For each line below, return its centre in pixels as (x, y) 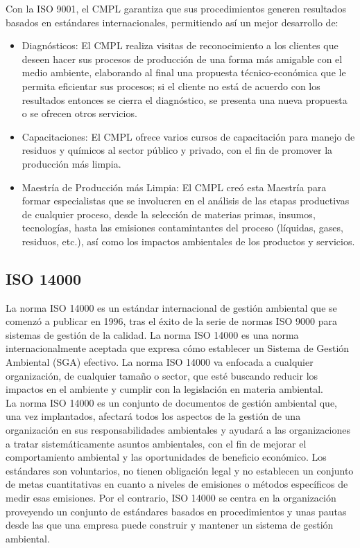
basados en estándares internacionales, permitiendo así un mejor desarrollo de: (172, 22)
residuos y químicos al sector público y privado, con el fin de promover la (177, 150)
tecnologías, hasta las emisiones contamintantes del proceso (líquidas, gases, (182, 228)
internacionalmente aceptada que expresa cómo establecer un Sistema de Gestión (178, 348)
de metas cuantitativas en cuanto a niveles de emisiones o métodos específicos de (177, 484)
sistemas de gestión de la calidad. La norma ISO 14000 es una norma (152, 334)
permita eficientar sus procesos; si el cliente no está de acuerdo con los (171, 86)
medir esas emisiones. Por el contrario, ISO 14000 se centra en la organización (171, 498)
